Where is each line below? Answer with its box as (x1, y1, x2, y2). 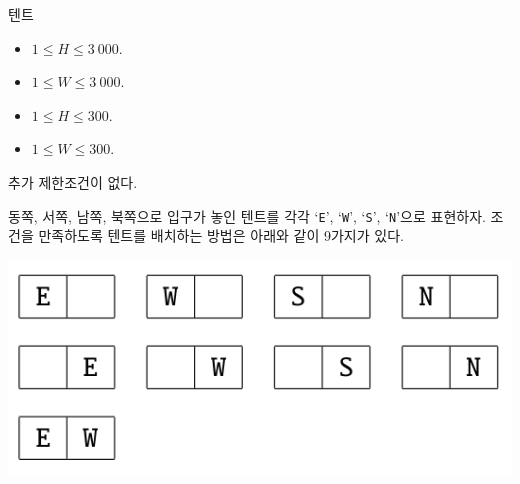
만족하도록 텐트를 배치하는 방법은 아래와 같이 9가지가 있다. (38, 225, 404, 246)
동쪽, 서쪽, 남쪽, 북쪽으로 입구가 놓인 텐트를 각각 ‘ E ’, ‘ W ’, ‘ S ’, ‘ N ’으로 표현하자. (8, 205, 486, 226)
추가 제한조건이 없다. (8, 171, 138, 192)
